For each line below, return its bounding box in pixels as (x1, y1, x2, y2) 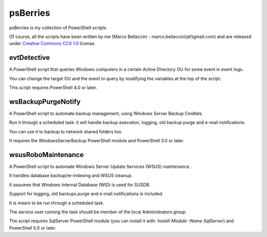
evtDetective (9, 53, 50, 62)
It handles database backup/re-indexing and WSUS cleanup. (9, 173, 133, 179)
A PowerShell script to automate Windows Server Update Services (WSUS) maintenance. (9, 163, 191, 169)
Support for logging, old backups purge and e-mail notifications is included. (9, 191, 164, 197)
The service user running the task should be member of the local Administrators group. (9, 209, 187, 215)
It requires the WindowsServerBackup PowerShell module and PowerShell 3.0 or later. (9, 138, 184, 144)
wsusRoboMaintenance (9, 151, 84, 159)
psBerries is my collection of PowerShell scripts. (9, 25, 108, 31)
